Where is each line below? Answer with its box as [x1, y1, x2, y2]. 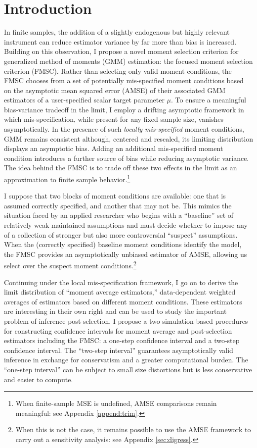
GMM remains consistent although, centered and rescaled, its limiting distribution [4, 133, 253, 144]
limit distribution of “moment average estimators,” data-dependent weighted [4, 287, 236, 297]
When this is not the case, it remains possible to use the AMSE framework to [15, 424, 251, 435]
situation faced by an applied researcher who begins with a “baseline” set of [4, 210, 234, 220]
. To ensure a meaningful [171, 95, 246, 105]
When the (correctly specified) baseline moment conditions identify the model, [4, 239, 242, 249]
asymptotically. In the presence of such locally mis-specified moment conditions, [4, 124, 244, 134]
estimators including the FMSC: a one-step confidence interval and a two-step [4, 335, 240, 346]
